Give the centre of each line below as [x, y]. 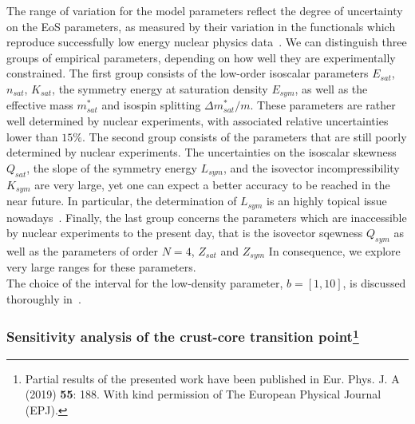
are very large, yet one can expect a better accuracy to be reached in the [212, 184]
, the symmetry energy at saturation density [160, 88]
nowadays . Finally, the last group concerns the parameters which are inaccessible [207, 217]
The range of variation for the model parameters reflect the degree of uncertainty [205, 10]
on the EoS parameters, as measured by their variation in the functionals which [201, 26]
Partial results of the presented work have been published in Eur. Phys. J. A [212, 378]
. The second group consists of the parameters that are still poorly [244, 136]
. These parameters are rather [323, 105]
